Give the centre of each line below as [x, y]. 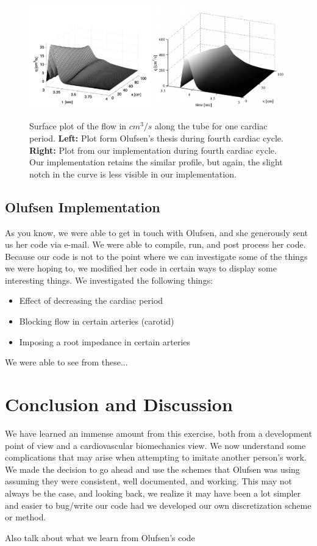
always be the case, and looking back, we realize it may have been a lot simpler [153, 493]
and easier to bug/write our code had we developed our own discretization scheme [158, 505]
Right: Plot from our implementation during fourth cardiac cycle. [153, 150]
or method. [26, 517]
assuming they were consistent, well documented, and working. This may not [148, 481]
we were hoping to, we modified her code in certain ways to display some [141, 268]
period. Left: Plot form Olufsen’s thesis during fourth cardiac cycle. [156, 138]
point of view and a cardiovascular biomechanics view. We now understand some [155, 445]
